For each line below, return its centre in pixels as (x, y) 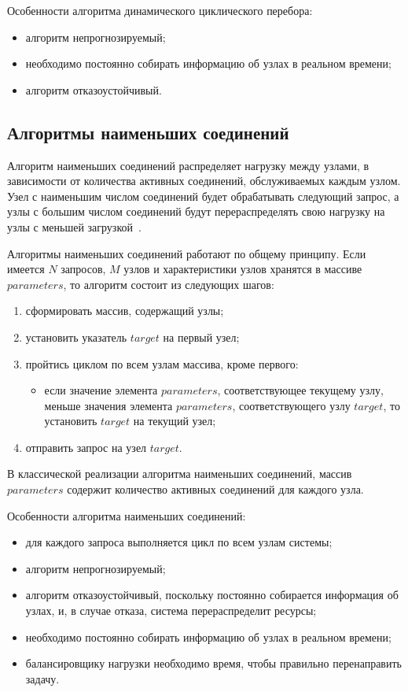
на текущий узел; (175, 421)
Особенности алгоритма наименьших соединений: (127, 515)
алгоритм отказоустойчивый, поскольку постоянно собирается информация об (212, 595)
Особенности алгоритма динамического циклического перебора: (160, 10)
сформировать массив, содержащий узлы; (125, 311)
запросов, (83, 269)
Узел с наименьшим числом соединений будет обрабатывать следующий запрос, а (203, 196)
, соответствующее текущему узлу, (300, 390)
